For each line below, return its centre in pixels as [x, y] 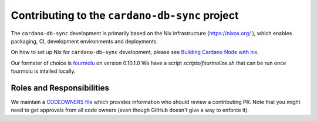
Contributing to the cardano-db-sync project [125, 15]
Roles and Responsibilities [60, 88]
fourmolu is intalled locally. [43, 71]
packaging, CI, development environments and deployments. [85, 41]
